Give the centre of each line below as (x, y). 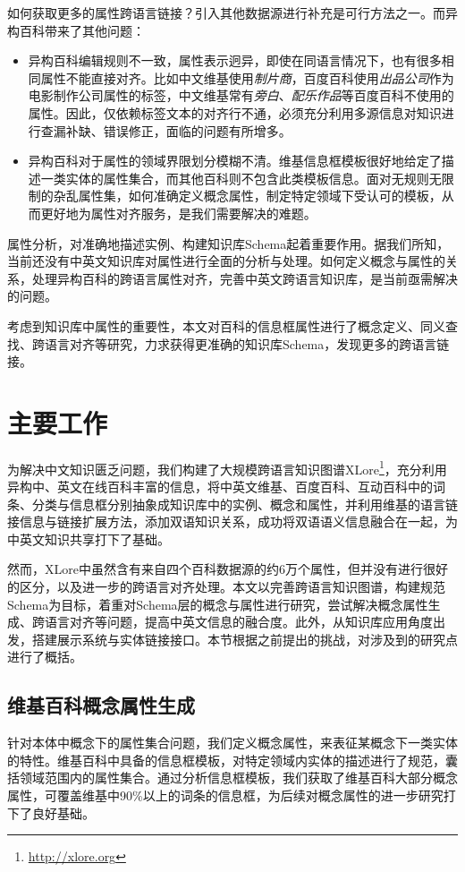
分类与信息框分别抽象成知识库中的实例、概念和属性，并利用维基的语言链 (245, 504)
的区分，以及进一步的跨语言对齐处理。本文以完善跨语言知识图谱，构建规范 (226, 587)
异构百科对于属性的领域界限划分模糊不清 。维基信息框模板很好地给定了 (235, 161)
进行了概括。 (45, 657)
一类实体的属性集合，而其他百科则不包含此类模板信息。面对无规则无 (241, 178)
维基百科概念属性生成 (101, 705)
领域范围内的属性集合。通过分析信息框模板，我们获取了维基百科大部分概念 (238, 778)
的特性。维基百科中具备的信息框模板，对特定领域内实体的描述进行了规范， (226, 760)
